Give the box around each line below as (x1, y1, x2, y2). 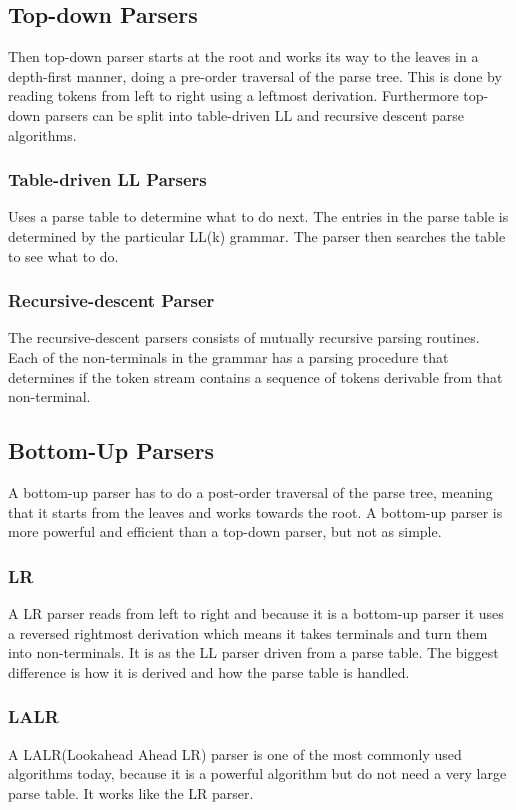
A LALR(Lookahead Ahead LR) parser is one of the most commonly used (8, 743, 462, 764)
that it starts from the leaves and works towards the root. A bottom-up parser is (8, 501, 503, 522)
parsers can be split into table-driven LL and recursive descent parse (44, 104, 465, 125)
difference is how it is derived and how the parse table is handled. (8, 661, 410, 682)
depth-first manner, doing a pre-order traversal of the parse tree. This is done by (8, 65, 502, 86)
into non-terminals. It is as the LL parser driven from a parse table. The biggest (8, 642, 499, 663)
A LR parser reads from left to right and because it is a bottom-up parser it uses (8, 602, 504, 623)
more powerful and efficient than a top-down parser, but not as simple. (8, 521, 442, 542)
